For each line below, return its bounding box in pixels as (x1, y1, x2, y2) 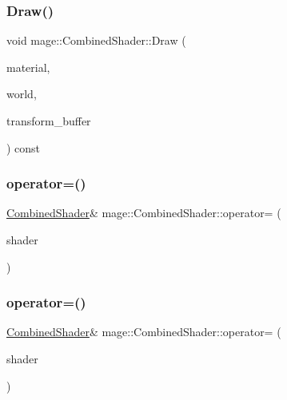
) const (6, 139, 41, 156)
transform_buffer (6, 113, 91, 129)
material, (6, 58, 50, 75)
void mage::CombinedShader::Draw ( (6, 32, 186, 49)
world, (6, 85, 37, 102)
